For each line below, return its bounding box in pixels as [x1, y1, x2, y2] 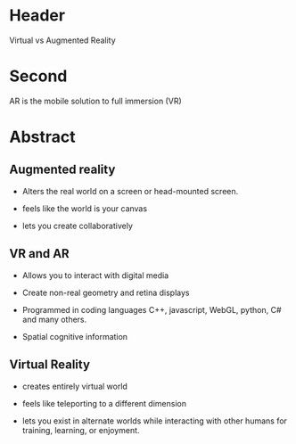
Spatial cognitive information [21, 331, 127, 341]
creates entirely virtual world [21, 381, 127, 391]
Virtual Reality [9, 358, 91, 373]
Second [9, 66, 68, 86]
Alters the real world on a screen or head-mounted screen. [21, 185, 239, 196]
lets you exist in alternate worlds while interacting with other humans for [21, 415, 288, 426]
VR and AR [9, 246, 70, 261]
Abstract [9, 127, 76, 147]
